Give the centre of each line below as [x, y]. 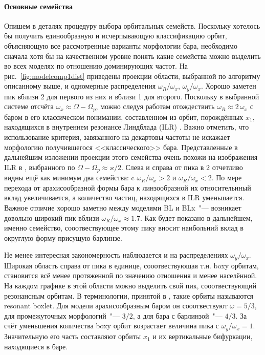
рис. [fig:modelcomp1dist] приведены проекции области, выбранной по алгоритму [132, 76]
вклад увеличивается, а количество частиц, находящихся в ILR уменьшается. [124, 197]
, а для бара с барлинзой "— [178, 315]
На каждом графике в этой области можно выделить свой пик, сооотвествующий [130, 286]
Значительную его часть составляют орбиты [73, 336]
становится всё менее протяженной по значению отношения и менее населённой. [131, 275]
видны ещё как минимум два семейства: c [69, 178]
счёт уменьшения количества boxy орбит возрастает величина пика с [112, 326]
